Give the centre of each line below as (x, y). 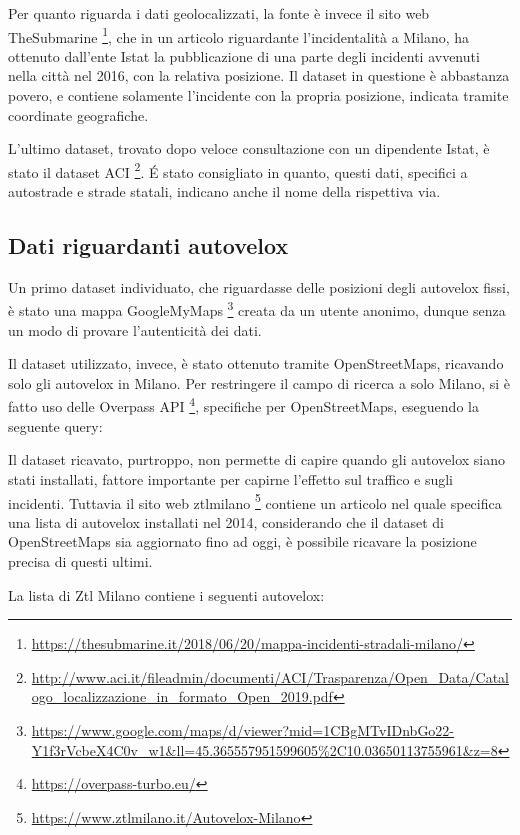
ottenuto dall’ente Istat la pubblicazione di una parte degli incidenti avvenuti (244, 55)
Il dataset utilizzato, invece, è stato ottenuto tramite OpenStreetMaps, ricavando (256, 363)
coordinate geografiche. (78, 114)
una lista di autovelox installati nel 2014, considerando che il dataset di (226, 521)
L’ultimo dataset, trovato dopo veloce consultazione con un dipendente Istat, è (249, 148)
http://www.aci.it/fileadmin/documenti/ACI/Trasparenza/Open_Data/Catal (270, 676)
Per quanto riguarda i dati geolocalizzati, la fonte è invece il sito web (219, 13)
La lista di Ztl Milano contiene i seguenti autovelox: (166, 594)
